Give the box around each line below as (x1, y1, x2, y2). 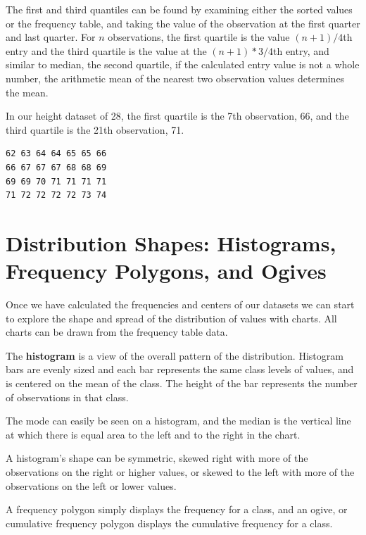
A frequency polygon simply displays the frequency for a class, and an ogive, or (6, 502, 348, 517)
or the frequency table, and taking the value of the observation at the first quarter (6, 15, 360, 30)
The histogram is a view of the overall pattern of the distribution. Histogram (6, 348, 343, 363)
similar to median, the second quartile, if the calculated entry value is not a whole (6, 57, 360, 72)
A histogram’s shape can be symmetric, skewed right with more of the (6, 451, 308, 465)
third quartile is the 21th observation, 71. (6, 122, 184, 137)
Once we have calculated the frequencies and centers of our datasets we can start (6, 297, 355, 312)
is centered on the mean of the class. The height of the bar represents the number (6, 376, 358, 390)
